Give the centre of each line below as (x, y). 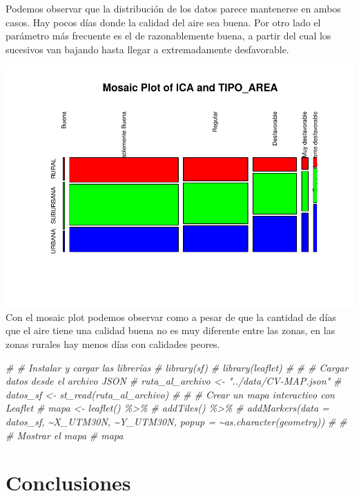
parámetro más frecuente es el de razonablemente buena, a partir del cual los (168, 36)
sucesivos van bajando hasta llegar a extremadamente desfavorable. (147, 49)
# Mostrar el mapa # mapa (65, 435)
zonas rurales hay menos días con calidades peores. (113, 344)
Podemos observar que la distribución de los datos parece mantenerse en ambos (173, 8)
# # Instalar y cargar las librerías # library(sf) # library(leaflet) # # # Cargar (177, 367)
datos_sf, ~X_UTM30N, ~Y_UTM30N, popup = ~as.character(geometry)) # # (176, 422)
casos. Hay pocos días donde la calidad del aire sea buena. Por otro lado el (163, 22)
